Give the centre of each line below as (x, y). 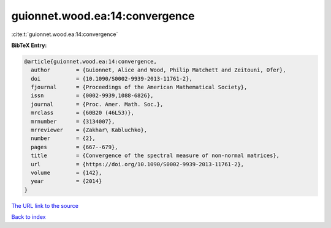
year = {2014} (67, 181)
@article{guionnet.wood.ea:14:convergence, (91, 61)
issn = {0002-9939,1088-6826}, (92, 96)
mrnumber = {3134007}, (73, 121)
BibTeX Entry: (29, 45)
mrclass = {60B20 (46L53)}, (83, 113)
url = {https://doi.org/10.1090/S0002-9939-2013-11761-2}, (138, 164)
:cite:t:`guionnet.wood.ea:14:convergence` (65, 34)
